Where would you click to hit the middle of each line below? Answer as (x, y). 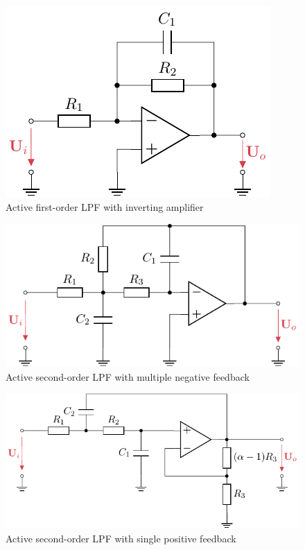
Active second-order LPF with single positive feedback (121, 538)
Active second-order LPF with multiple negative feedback (128, 376)
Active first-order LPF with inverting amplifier (105, 206)
